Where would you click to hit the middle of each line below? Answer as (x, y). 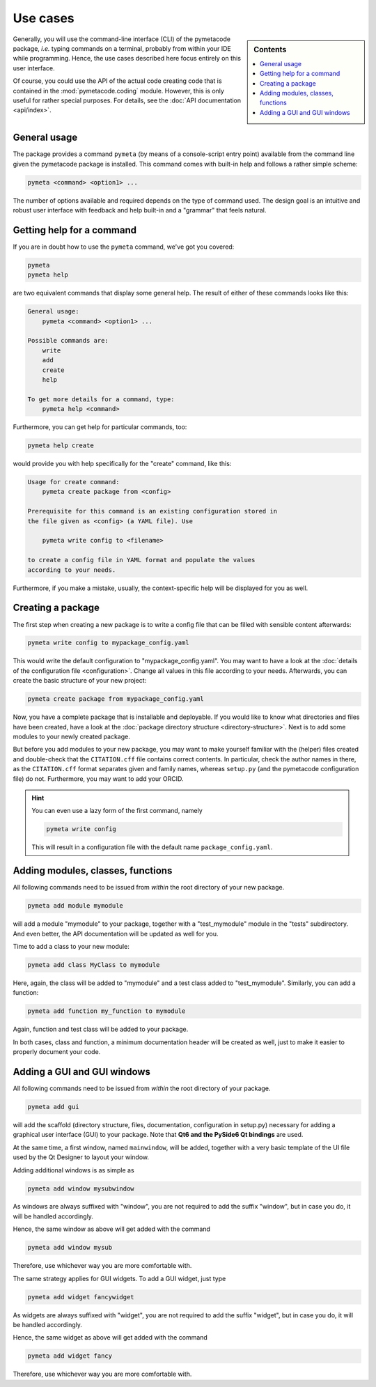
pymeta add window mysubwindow (81, 1188)
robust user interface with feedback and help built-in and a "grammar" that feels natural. (140, 210)
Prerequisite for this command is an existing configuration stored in (152, 511)
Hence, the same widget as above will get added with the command (110, 1338)
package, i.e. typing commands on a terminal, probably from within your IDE (122, 48)
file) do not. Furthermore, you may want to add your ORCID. (98, 778)
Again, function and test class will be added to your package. (101, 1029)
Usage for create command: (73, 482)
